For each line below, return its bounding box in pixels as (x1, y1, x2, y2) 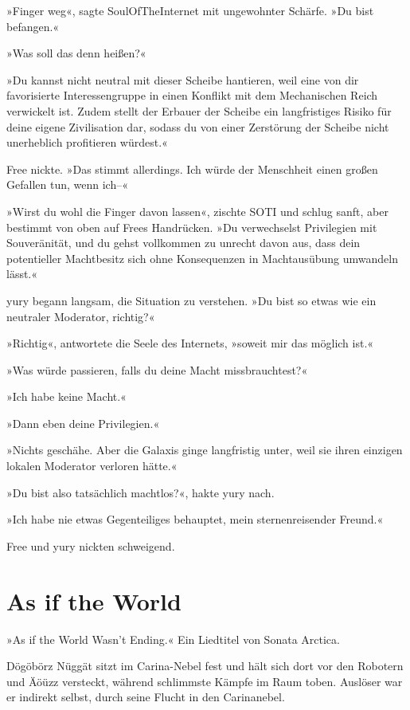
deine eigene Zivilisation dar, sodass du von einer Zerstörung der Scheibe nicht (6, 118, 389, 135)
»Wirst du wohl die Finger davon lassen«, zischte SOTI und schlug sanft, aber (6, 202, 389, 219)
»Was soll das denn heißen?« (6, 45, 146, 61)
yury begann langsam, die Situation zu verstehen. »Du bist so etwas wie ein (6, 292, 377, 308)
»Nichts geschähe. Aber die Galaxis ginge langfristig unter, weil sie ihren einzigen (6, 441, 403, 458)
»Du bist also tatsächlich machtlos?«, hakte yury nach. (6, 484, 275, 500)
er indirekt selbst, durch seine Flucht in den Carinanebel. (6, 688, 285, 705)
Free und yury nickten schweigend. (6, 537, 175, 554)
